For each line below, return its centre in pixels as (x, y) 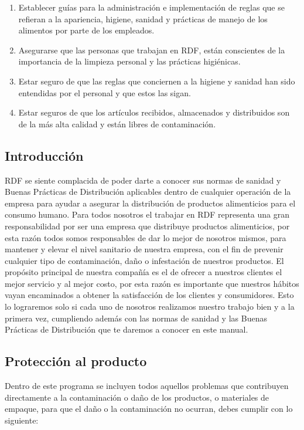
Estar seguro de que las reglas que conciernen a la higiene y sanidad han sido (157, 81)
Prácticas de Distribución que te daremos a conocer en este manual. (127, 329)
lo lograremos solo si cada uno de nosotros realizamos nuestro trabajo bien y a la (150, 307)
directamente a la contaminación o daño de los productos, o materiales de (137, 397)
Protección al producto (76, 361)
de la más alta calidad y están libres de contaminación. (117, 123)
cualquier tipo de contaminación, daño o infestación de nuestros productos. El (144, 260)
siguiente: (22, 420)
